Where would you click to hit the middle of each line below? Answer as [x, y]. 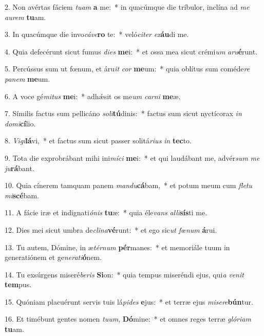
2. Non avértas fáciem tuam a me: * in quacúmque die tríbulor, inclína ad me [127, 7]
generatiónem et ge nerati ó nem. [53, 257]
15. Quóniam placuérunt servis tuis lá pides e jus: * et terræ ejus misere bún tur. [129, 301]
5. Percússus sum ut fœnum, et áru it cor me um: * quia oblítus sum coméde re [127, 69]
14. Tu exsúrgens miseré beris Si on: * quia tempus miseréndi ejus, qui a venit [124, 274]
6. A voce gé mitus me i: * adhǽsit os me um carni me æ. [93, 96]
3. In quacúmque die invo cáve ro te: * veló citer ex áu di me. [97, 34]
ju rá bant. [20, 168]
